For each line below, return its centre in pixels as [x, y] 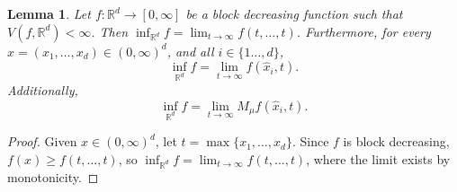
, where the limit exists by [378, 158]
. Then [110, 31]
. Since [310, 141]
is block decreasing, [396, 141]
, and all [190, 51]
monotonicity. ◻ [53, 176]
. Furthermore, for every [363, 31]
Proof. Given [42, 141]
